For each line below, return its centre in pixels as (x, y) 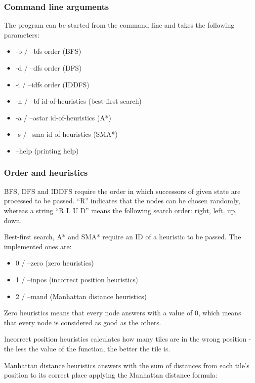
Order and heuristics (46, 172)
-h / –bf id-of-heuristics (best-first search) (79, 101)
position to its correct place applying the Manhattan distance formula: (111, 375)
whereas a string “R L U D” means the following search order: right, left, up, (121, 210)
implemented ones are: (38, 246)
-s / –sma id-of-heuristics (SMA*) (66, 134)
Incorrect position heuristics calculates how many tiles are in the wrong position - (127, 339)
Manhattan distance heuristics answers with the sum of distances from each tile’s (127, 365)
